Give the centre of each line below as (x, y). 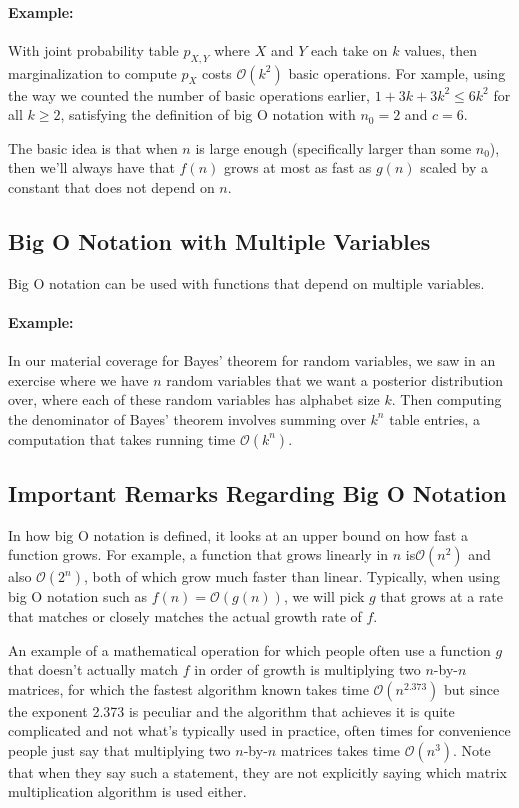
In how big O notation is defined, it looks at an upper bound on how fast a (238, 534)
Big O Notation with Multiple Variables (219, 240)
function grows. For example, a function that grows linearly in (198, 554)
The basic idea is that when (93, 147)
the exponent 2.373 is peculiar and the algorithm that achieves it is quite (231, 710)
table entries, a (434, 418)
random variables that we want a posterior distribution (335, 379)
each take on (349, 49)
